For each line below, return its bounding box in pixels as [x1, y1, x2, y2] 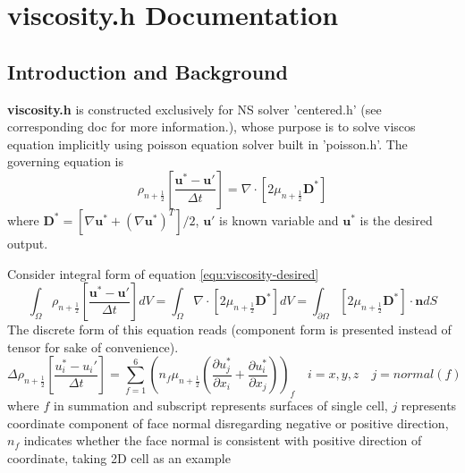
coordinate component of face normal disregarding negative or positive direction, [7, 413, 449, 432]
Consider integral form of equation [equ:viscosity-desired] [7, 264, 319, 283]
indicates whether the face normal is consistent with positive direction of [23, 431, 422, 450]
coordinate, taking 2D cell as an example [7, 448, 231, 467]
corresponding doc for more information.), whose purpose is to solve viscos [7, 117, 416, 136]
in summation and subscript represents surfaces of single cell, [54, 396, 388, 415]
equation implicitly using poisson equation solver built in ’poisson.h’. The [7, 134, 408, 153]
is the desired [359, 210, 433, 229]
